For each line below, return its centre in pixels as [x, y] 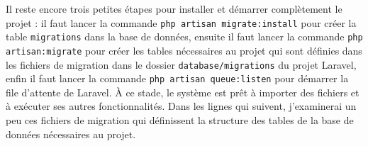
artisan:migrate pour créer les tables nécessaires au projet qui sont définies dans [184, 50]
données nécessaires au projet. [71, 134]
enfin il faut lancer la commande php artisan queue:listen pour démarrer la [177, 78]
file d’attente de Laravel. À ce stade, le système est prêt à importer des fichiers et [183, 92]
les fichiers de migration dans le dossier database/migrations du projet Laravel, [181, 64]
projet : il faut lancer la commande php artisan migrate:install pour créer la [181, 22]
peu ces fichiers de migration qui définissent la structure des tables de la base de [180, 120]
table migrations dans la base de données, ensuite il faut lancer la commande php [184, 36]
